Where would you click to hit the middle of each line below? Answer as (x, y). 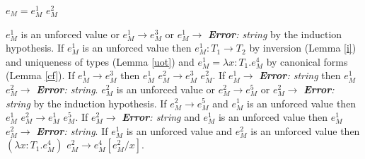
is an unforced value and (179, 130)
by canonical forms (307, 61)
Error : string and (161, 117)
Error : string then (300, 75)
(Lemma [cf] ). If (40, 75)
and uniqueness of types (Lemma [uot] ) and (100, 61)
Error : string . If (72, 130)
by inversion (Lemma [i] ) (303, 48)
